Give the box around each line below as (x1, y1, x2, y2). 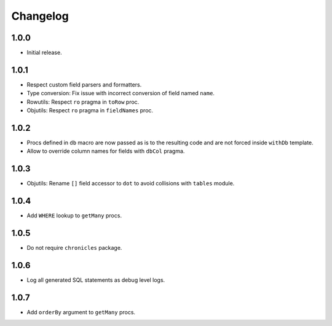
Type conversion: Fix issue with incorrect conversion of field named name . (26, 90, 215, 97)
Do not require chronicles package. (26, 244, 122, 252)
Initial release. (26, 49, 62, 56)
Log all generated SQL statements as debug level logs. (26, 276, 165, 284)
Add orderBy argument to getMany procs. (26, 308, 135, 316)
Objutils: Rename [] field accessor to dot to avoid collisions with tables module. (26, 180, 235, 187)
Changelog (11, 9, 69, 23)
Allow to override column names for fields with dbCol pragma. (26, 147, 185, 155)
